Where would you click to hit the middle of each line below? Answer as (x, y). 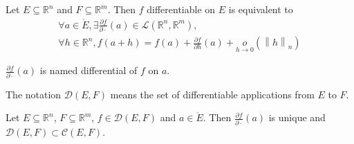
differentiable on (181, 9)
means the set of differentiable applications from (212, 94)
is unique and (297, 117)
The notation (34, 94)
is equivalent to (261, 9)
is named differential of (88, 70)
